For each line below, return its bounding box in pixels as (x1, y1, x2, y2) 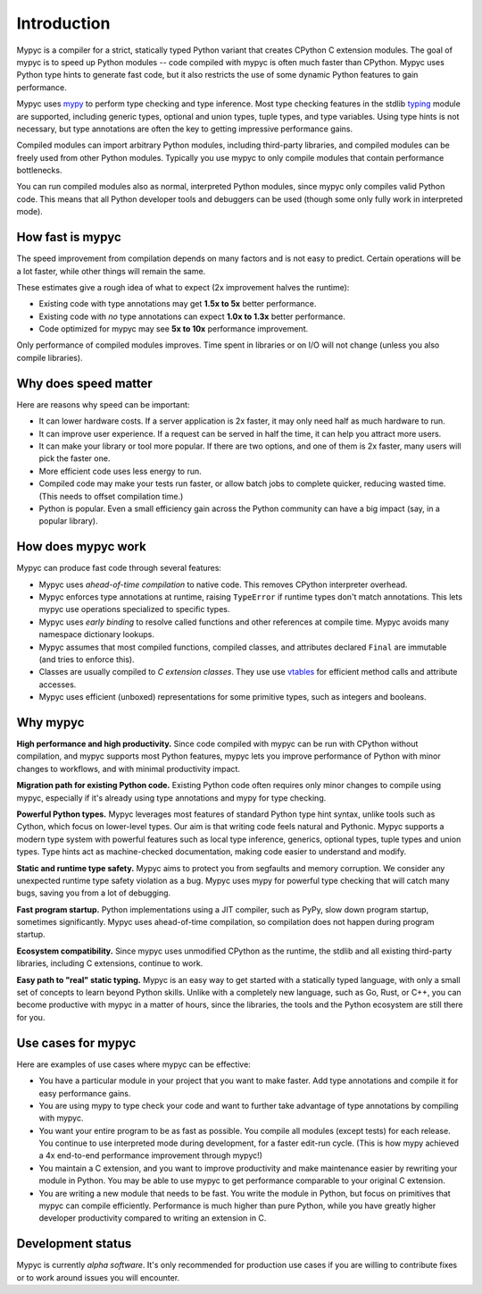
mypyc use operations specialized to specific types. (38, 604, 230, 615)
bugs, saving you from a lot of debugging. (16, 887, 171, 898)
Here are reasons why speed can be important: (16, 399, 190, 410)
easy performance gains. (38, 1088, 131, 1098)
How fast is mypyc (16, 230, 122, 245)
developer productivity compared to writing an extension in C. (38, 1213, 267, 1223)
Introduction (16, 13, 111, 33)
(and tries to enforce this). (38, 653, 135, 665)
